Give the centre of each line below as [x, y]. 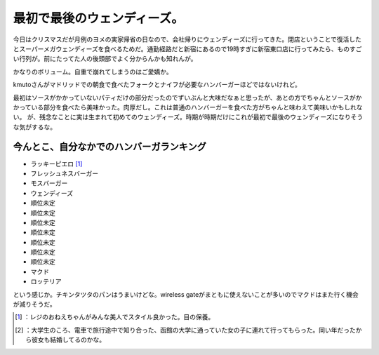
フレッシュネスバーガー [64, 173]
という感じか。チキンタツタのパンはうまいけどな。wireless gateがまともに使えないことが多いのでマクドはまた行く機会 [186, 294]
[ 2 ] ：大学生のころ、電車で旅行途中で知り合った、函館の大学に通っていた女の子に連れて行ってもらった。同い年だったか [188, 330]
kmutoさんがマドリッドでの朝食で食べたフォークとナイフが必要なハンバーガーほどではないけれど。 [157, 85]
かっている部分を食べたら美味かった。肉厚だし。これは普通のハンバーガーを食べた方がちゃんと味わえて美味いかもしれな [188, 107]
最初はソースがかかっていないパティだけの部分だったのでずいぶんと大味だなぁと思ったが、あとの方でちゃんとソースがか [187, 98]
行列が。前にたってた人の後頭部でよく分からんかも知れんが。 [108, 59]
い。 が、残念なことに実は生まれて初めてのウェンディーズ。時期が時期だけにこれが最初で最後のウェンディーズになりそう [188, 117]
